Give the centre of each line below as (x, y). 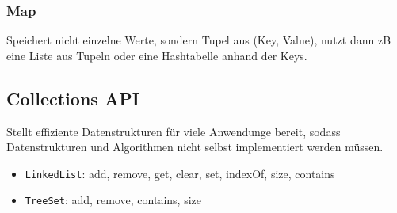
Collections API (73, 98)
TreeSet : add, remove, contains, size (113, 200)
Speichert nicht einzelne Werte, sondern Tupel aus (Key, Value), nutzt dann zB (199, 40)
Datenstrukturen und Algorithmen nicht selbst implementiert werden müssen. (195, 147)
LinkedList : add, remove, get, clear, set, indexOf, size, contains (180, 173)
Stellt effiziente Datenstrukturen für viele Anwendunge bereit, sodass (174, 131)
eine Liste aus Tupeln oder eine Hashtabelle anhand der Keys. (157, 55)
